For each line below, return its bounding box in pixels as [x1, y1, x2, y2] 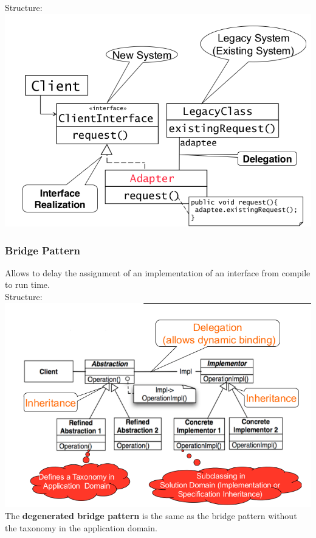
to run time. [5, 278, 50, 291]
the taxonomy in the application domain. [5, 521, 157, 534]
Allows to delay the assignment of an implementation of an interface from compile [5, 266, 311, 279]
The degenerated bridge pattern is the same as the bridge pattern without [5, 509, 297, 522]
